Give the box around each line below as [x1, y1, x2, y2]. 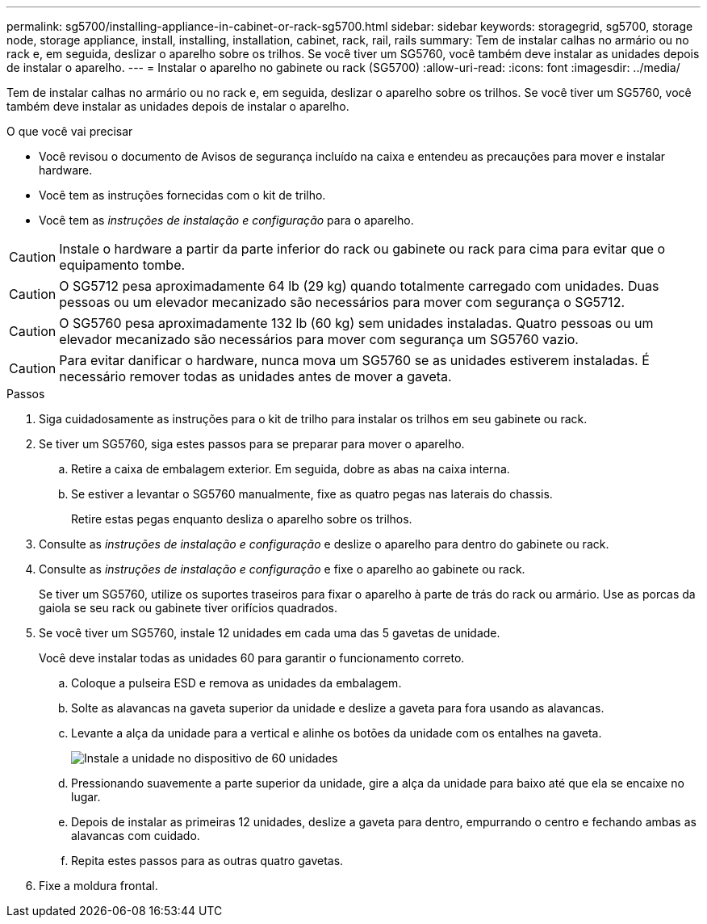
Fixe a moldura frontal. [39, 879, 158, 892]
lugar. [71, 790, 101, 804]
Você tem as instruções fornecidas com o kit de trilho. [39, 188, 326, 202]
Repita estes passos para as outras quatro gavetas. [71, 854, 344, 867]
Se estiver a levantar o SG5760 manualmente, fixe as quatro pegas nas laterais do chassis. [71, 487, 553, 501]
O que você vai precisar [6, 124, 133, 138]
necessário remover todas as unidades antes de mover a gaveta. [59, 368, 452, 384]
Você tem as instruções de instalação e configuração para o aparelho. [39, 213, 414, 227]
